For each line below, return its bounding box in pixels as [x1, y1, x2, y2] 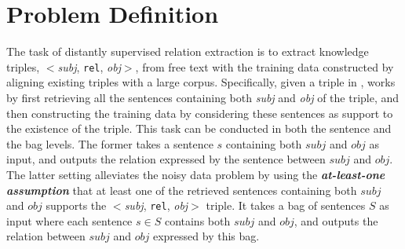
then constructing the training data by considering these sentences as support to [6, 104, 393, 121]
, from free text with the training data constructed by [135, 58, 394, 75]
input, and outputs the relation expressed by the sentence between [6, 151, 326, 167]
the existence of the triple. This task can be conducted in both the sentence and [6, 120, 392, 137]
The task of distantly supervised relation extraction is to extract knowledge [6, 43, 369, 60]
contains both [164, 212, 231, 229]
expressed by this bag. [152, 228, 260, 244]
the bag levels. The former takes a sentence [6, 135, 213, 152]
